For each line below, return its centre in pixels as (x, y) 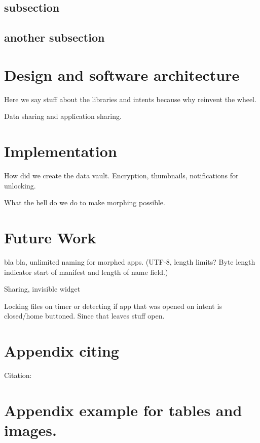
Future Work (50, 237)
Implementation (61, 151)
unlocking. (20, 185)
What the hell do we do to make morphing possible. (85, 202)
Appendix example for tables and (123, 410)
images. (30, 430)
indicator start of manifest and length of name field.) (86, 272)
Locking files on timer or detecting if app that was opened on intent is (113, 306)
